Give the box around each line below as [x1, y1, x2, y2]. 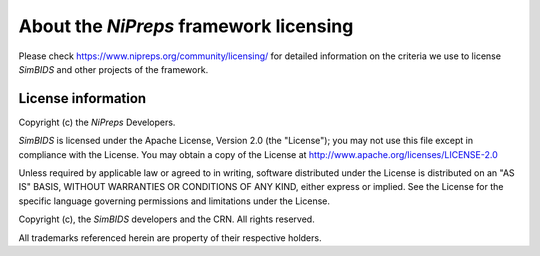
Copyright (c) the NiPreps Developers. [18, 116, 176, 128]
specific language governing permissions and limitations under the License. [18, 195, 330, 207]
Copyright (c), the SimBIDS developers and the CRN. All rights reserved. [18, 213, 315, 225]
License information [18, 90, 147, 107]
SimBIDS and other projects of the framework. [18, 63, 209, 75]
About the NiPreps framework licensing [18, 15, 354, 37]
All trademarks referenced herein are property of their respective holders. [18, 231, 322, 244]
